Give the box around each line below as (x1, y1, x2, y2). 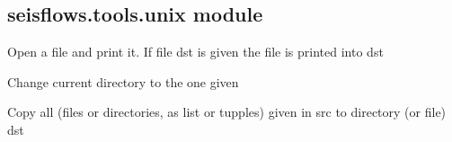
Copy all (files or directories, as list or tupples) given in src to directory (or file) (7, 102, 447, 121)
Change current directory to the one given (7, 72, 239, 91)
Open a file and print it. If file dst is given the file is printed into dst (7, 42, 384, 61)
